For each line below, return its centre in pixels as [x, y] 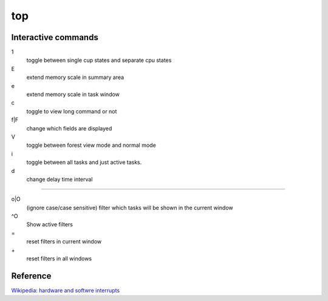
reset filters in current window [64, 242]
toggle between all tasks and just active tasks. [84, 162]
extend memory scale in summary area [75, 77]
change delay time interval [60, 179]
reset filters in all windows [59, 259]
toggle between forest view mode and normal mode [91, 145]
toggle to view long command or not [72, 111]
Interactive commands [55, 37]
